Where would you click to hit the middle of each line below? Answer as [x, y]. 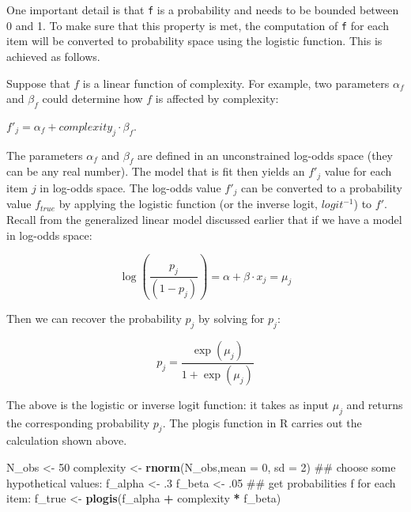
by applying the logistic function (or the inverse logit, [188, 204]
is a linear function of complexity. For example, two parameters [236, 83]
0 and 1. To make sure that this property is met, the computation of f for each [198, 25]
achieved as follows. [53, 56]
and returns [375, 404]
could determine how [92, 99]
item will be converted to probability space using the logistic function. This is [194, 41]
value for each [358, 171]
